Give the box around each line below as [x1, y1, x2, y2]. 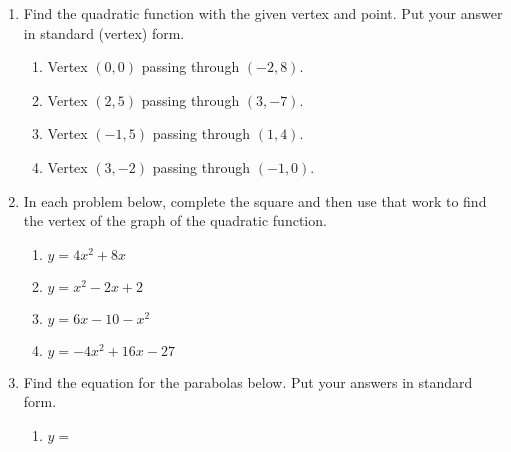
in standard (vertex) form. [23, 22, 185, 43]
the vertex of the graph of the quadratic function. [23, 210, 327, 231]
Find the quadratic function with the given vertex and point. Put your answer [23, 3, 503, 23]
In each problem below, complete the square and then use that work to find [23, 190, 487, 211]
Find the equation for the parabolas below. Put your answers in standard [23, 371, 473, 392]
